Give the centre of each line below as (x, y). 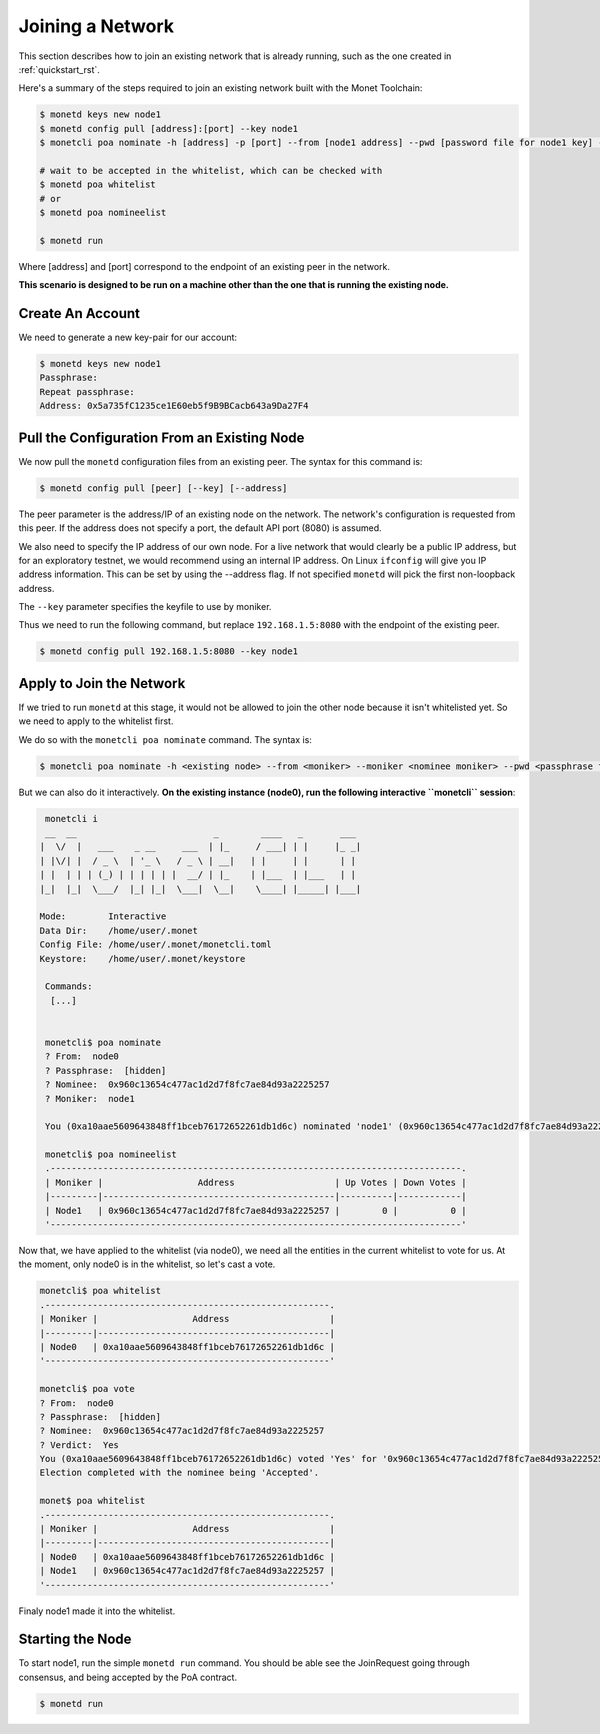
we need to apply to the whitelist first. (96, 721)
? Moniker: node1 (90, 1098)
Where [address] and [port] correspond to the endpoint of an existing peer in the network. (204, 266)
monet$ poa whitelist (92, 1501)
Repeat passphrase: (87, 391)
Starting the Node (75, 1639)
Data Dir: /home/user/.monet (119, 930)
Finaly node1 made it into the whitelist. (97, 1611)
